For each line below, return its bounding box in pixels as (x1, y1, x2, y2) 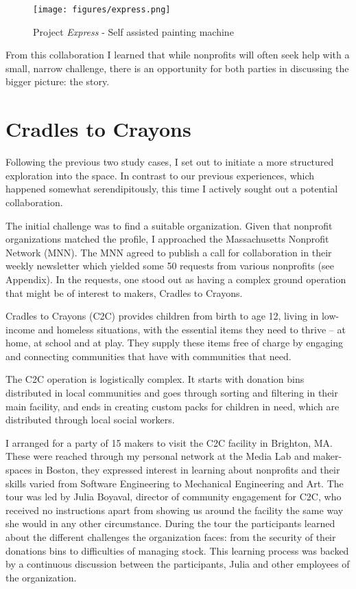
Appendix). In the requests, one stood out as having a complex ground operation (5, 271, 346, 286)
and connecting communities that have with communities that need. (5, 348, 292, 363)
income (5, 322, 35, 336)
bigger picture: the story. (5, 74, 110, 89)
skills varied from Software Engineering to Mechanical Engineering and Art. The (5, 476, 344, 490)
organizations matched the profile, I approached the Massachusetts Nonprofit (5, 232, 329, 246)
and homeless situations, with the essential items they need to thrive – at (38, 322, 346, 336)
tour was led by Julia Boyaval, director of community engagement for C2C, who (5, 489, 342, 504)
